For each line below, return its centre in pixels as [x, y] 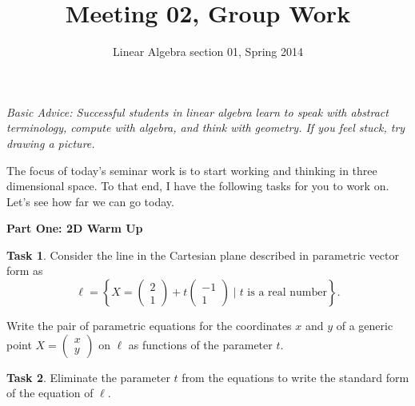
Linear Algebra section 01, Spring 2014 [207, 52]
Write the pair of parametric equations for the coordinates [149, 326]
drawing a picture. [51, 143]
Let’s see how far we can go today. [90, 201]
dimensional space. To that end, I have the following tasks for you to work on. [198, 186]
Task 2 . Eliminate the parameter [88, 377]
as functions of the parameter [200, 344]
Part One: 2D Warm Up [75, 228]
